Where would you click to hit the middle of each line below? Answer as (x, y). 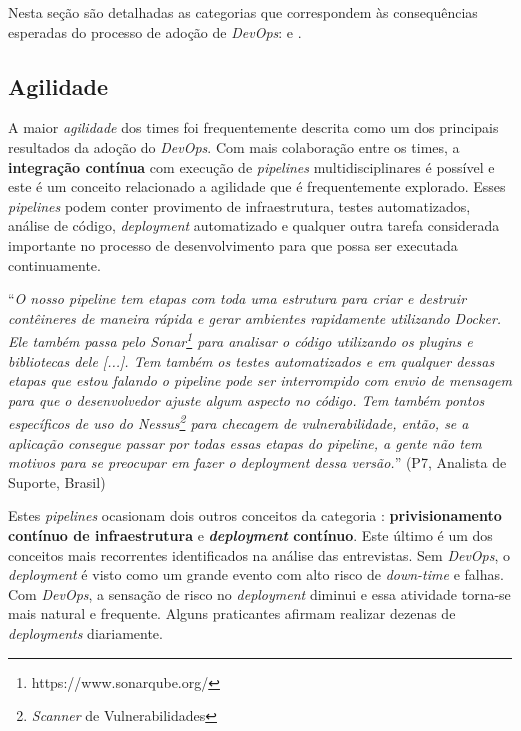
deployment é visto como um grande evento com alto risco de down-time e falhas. (256, 574)
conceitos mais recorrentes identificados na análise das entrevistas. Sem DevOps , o (259, 554)
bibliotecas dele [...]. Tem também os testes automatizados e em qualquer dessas (251, 360)
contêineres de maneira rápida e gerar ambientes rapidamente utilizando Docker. (255, 317)
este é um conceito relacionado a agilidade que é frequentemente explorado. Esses (257, 186)
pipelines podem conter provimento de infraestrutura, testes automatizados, (239, 205)
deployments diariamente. (85, 632)
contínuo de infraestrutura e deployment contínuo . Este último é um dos (250, 534)
